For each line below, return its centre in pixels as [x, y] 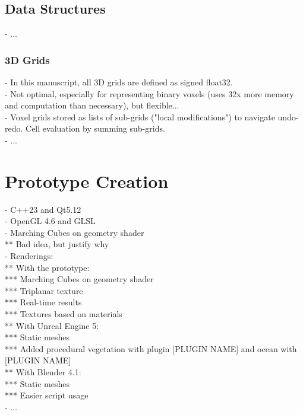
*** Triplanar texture [44, 290]
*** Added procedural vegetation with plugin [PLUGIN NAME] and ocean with [151, 348]
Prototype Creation [87, 181]
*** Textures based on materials [64, 314]
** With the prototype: [47, 267]
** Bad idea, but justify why [57, 244]
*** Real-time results [43, 302]
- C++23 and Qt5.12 [43, 209]
